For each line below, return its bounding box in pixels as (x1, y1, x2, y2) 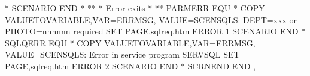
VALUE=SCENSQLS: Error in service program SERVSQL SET (5, 48, 240, 61)
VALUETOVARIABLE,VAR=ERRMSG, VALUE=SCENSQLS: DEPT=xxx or (5, 13, 297, 26)
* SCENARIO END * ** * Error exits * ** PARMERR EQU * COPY (5, 2, 265, 14)
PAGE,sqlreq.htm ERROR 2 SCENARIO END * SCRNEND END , (5, 59, 256, 72)
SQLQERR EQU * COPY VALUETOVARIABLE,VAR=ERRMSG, (5, 36, 256, 49)
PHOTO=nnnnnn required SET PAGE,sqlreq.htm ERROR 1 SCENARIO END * (5, 25, 306, 37)
